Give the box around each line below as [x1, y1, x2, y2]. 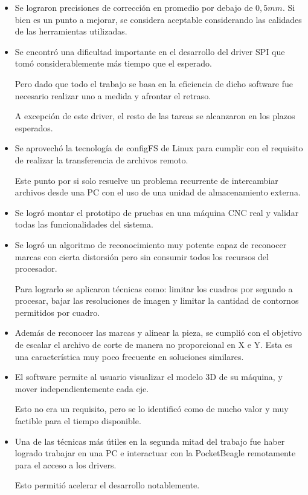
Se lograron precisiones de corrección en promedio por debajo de [14, 1, 253, 13]
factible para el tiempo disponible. [14, 415, 141, 427]
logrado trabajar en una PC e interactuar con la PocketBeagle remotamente [14, 447, 296, 459]
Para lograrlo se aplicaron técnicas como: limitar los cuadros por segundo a [14, 282, 293, 295]
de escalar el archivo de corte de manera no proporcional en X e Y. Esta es [14, 338, 292, 351]
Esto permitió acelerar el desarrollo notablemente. [14, 479, 200, 491]
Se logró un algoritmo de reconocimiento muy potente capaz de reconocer [14, 238, 287, 251]
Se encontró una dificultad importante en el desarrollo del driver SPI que [14, 45, 285, 57]
